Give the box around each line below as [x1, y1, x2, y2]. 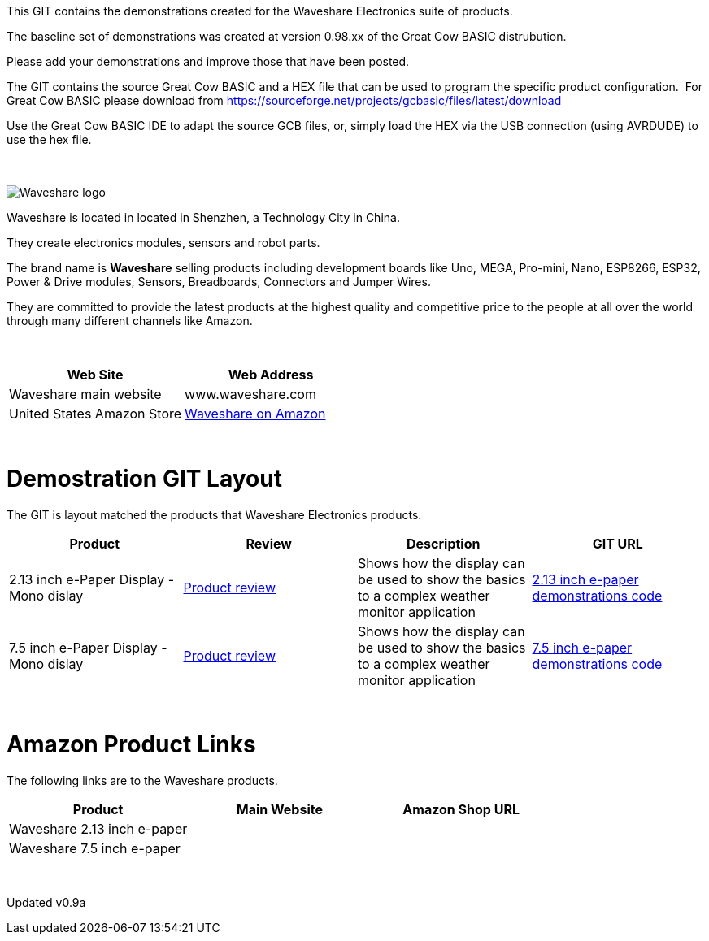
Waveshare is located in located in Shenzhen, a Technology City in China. [7, 210, 400, 224]
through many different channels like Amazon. [7, 314, 253, 327]
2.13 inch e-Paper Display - [9, 570, 174, 588]
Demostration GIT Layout [7, 464, 282, 492]
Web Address [228, 366, 314, 383]
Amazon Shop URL [402, 801, 520, 817]
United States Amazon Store [9, 405, 182, 422]
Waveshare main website [9, 386, 162, 402]
